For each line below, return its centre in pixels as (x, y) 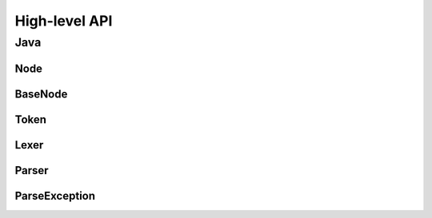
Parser (32, 170)
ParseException (55, 196)
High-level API (64, 21)
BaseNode (41, 94)
